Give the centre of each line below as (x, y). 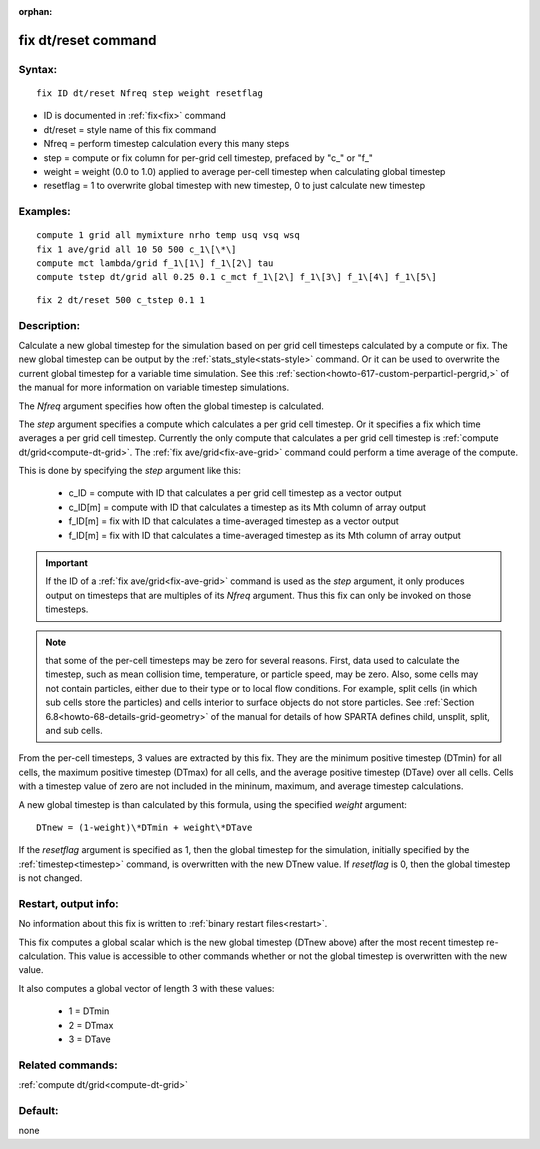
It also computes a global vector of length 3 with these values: (146, 988)
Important (67, 563)
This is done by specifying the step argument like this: (130, 471)
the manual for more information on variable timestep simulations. (154, 387)
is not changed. (50, 878)
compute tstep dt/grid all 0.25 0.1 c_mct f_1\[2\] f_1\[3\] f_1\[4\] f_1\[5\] (236, 277)
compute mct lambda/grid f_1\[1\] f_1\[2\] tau (155, 263)
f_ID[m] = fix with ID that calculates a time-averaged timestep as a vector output (233, 521)
